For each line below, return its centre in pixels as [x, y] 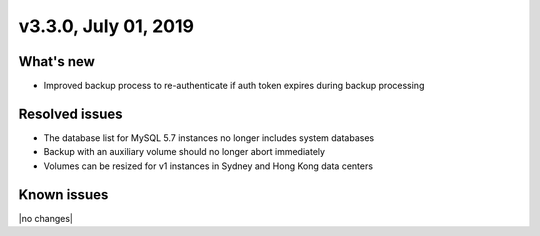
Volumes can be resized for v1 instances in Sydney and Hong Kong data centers [208, 166]
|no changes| [46, 218]
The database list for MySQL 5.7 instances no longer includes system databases [209, 137]
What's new [56, 61]
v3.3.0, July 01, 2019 [106, 26]
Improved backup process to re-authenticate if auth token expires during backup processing [234, 86]
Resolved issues [71, 113]
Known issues [63, 194]
